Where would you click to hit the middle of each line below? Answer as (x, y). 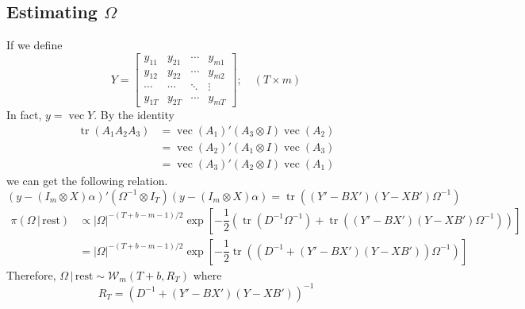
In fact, (24, 115)
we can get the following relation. (87, 181)
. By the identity (134, 115)
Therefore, (31, 274)
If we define (34, 45)
